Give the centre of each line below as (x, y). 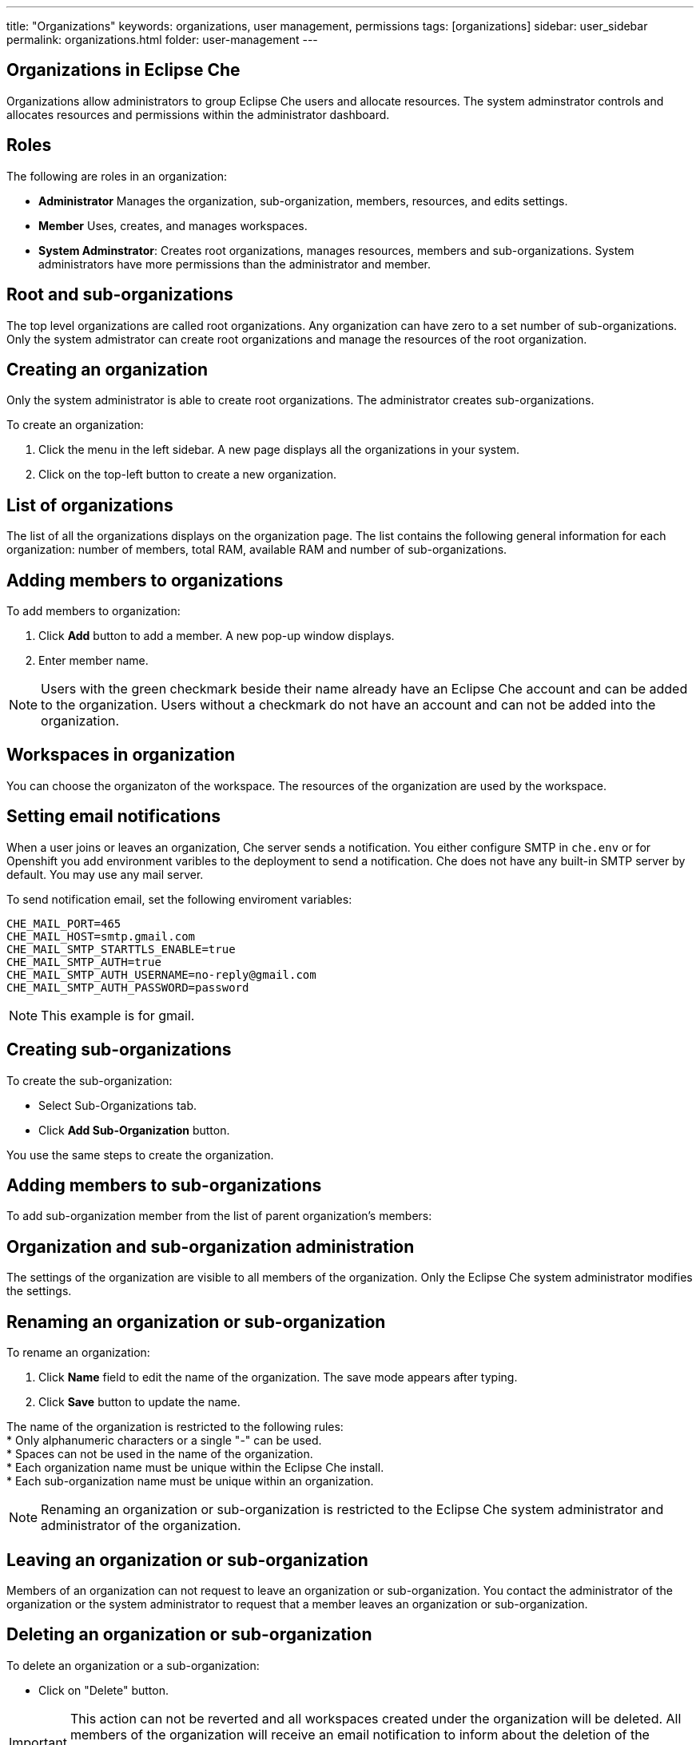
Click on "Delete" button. (104, 1690)
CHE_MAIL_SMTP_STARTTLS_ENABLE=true (121, 949)
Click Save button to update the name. (139, 1402)
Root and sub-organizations (120, 295)
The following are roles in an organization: (117, 176)
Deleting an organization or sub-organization (189, 1635)
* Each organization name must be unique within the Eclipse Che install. (195, 1468)
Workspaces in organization (121, 755)
